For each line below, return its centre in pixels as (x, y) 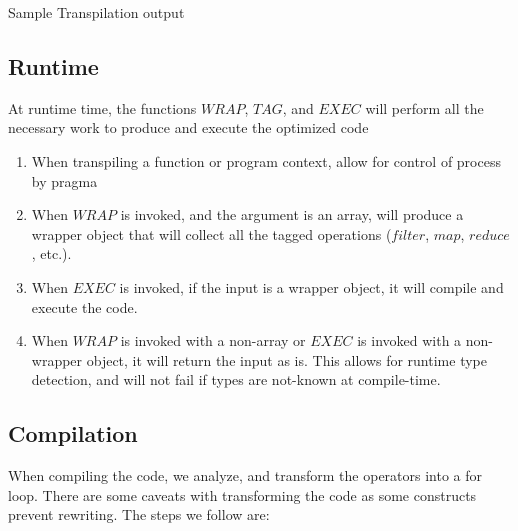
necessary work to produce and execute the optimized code (188, 127)
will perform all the (424, 107)
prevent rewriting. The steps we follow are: (139, 514)
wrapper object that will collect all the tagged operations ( (211, 233)
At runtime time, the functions (102, 107)
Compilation (73, 433)
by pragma (64, 180)
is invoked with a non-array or (213, 340)
